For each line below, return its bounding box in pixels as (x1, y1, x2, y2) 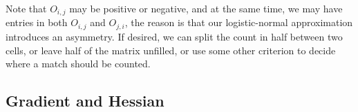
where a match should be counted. (6, 56, 151, 71)
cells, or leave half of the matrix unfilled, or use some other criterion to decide (6, 43, 336, 57)
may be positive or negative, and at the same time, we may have (69, 1, 343, 15)
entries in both (6, 15, 68, 30)
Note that (6, 1, 47, 15)
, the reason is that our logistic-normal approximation (124, 15, 353, 30)
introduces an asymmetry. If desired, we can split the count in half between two (6, 29, 343, 43)
